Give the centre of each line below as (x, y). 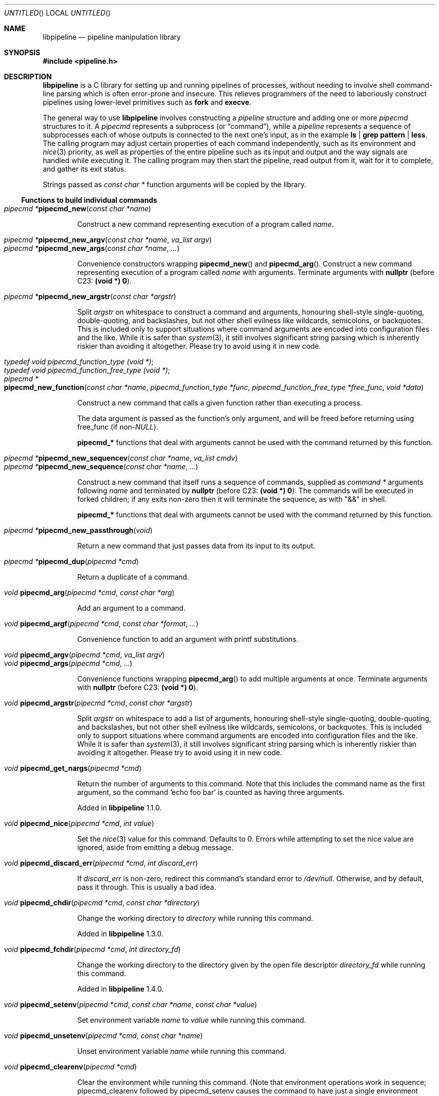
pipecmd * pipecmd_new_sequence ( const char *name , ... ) (101, 466)
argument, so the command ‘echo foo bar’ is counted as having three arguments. (211, 792)
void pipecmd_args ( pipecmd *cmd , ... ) (68, 663)
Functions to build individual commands (89, 200)
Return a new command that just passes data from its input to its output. (196, 546)
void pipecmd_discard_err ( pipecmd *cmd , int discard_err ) (101, 863)
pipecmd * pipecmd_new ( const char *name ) (78, 209)
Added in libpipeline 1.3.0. (120, 934)
